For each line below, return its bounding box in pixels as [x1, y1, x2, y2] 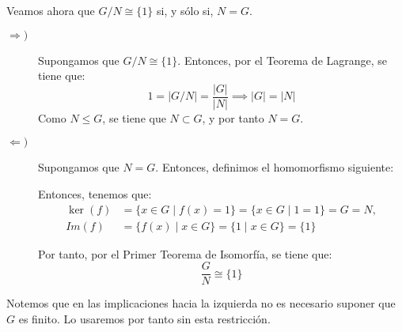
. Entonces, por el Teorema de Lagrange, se [177, 51, 388, 68]
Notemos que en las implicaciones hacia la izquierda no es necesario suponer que [6, 295, 396, 311]
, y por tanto [202, 109, 264, 126]
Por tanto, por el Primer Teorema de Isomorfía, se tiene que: [38, 245, 332, 262]
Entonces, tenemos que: [38, 186, 152, 202]
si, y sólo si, [156, 2, 214, 18]
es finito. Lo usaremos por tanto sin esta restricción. [18, 310, 271, 326]
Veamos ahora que [6, 2, 95, 18]
